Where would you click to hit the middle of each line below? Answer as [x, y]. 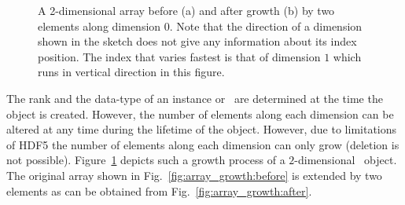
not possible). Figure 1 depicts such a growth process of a [146, 160]
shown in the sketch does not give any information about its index [197, 41]
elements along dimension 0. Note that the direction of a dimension [200, 26]
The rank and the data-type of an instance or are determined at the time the [195, 98]
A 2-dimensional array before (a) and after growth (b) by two [186, 10]
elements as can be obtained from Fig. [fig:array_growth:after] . [159, 190]
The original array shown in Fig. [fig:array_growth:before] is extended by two [194, 175]
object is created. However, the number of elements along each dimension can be [200, 113]
